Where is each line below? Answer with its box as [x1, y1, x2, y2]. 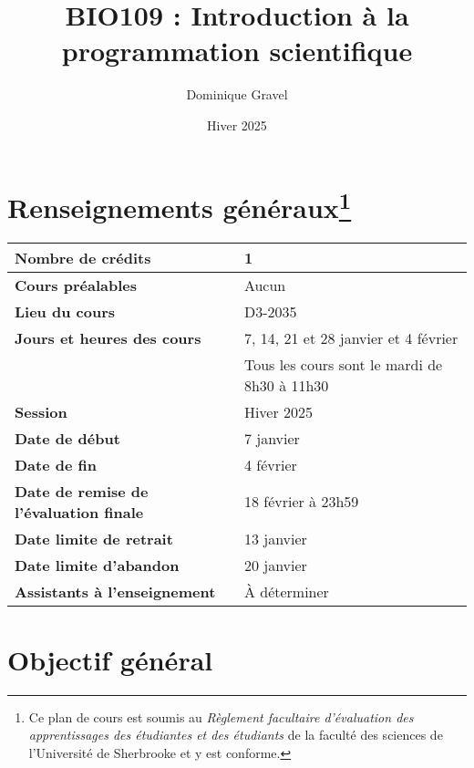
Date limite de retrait [15, 527, 173, 549]
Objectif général [7, 640, 213, 678]
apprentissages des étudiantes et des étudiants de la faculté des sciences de [28, 725, 443, 744]
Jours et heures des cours [15, 327, 201, 348]
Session [15, 400, 67, 422]
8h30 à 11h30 [243, 374, 329, 396]
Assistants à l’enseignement [15, 580, 216, 602]
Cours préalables [15, 274, 137, 296]
